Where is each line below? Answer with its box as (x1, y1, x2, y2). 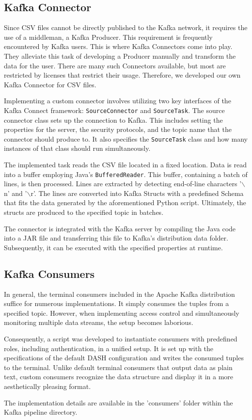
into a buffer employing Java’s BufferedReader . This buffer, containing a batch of (4, 169, 248, 179)
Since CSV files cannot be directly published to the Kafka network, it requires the (4, 22, 248, 32)
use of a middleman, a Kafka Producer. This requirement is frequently (4, 32, 213, 42)
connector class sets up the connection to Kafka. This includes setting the (4, 114, 223, 125)
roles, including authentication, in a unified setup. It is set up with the (4, 343, 214, 353)
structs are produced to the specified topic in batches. (4, 207, 164, 217)
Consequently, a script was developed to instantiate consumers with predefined (4, 334, 237, 344)
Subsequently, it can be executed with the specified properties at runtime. (4, 242, 223, 252)
